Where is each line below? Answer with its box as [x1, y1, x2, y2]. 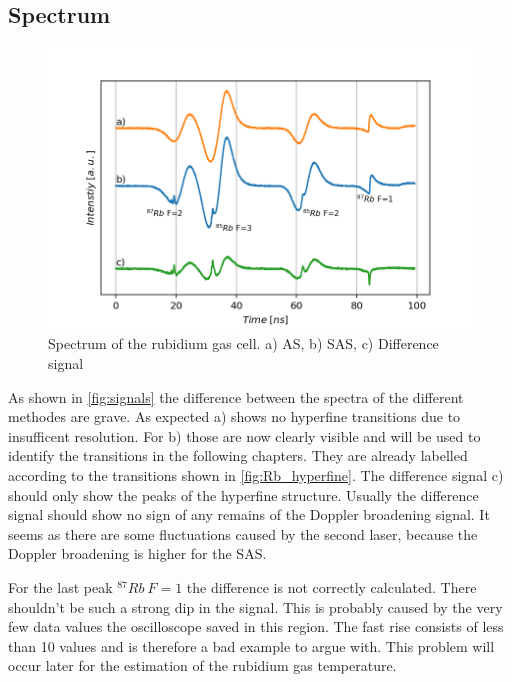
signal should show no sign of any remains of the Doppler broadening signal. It [8, 504, 490, 525]
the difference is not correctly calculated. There [186, 576, 477, 597]
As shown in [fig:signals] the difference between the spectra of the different [8, 386, 464, 407]
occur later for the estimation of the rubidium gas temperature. [8, 655, 397, 676]
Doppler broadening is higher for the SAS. [8, 543, 267, 564]
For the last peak [8, 576, 113, 597]
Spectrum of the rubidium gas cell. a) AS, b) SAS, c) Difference [48, 333, 439, 354]
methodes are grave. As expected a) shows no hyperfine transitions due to [8, 406, 461, 427]
